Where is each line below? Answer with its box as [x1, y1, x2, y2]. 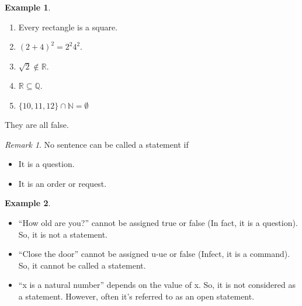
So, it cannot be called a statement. [18, 259, 146, 271]
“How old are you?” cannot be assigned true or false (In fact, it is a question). [18, 216, 298, 228]
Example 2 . [5, 197, 51, 209]
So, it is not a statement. [18, 228, 107, 240]
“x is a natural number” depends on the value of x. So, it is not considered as [18, 279, 296, 291]
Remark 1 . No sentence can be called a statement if [5, 138, 189, 150]
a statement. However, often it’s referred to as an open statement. [18, 290, 255, 302]
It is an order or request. [18, 177, 107, 189]
